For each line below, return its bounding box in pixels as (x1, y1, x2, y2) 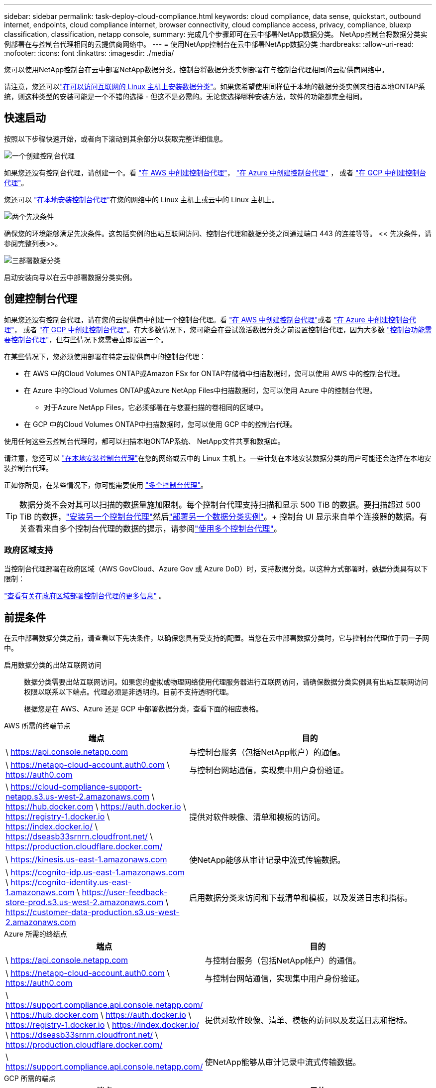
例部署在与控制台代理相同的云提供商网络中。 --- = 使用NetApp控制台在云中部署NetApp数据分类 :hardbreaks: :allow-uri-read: (4, 40, 414, 48)
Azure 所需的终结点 (4, 930, 67, 939)
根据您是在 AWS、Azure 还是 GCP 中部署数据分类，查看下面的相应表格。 (24, 704, 263, 713)
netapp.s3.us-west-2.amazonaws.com (5, 792, 150, 802)
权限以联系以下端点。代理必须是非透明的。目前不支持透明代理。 (24, 687, 233, 696)
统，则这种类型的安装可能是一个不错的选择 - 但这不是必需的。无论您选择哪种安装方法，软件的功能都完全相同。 (4, 92, 367, 101)
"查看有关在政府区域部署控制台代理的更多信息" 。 (4, 591, 166, 600)
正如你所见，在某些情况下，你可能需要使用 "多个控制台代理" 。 (4, 480, 208, 489)
